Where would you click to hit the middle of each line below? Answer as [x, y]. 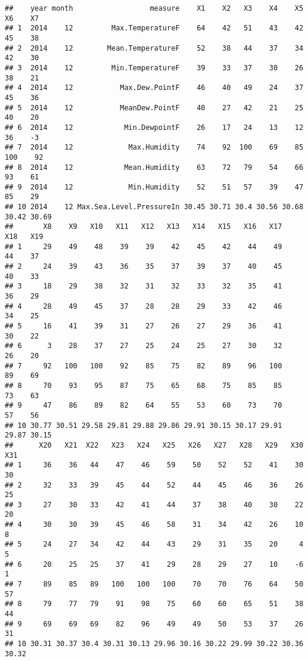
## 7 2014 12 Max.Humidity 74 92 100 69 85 [154, 148]
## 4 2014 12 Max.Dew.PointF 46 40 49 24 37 [154, 88]
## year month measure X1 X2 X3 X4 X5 [154, 8]
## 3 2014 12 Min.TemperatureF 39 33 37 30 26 [154, 68]
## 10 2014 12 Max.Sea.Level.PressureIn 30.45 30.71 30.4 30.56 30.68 [154, 207]
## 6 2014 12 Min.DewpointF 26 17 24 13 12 [154, 127]
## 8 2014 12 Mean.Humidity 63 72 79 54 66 [154, 167]
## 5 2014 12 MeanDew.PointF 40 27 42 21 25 [154, 108]
